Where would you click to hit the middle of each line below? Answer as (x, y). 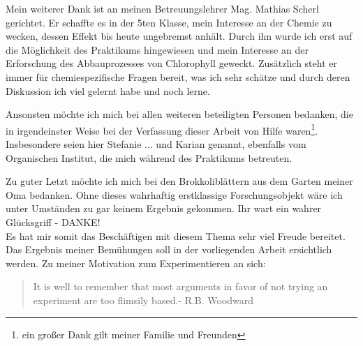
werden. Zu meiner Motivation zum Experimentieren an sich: (136, 263)
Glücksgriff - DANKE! (53, 221)
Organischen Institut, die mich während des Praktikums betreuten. (149, 157)
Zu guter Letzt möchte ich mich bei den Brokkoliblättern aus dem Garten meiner (179, 181)
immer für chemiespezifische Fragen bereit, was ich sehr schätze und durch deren (178, 76)
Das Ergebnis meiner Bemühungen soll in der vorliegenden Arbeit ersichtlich (169, 249)
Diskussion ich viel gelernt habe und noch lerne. (108, 90)
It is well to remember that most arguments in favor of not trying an (180, 286)
